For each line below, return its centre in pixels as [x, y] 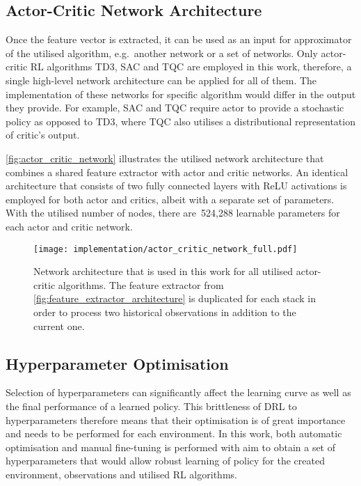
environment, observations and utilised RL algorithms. [121, 474]
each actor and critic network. [69, 226]
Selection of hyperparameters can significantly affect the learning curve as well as [178, 392]
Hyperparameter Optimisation [117, 363]
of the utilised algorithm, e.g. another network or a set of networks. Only [162, 53]
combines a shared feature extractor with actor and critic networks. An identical [177, 172]
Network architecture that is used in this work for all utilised [163, 271]
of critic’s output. [43, 135]
